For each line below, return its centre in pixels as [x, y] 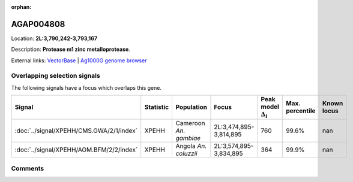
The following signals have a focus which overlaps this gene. [86, 87]
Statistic [157, 107]
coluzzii [186, 153]
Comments [28, 168]
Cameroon [190, 123]
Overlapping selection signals [56, 76]
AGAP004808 [38, 24]
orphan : [21, 7]
